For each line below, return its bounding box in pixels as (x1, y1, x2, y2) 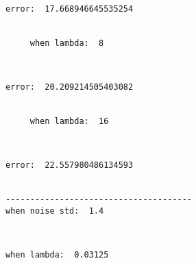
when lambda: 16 (29, 116, 109, 127)
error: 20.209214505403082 (5, 82, 134, 92)
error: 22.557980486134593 (5, 160, 134, 171)
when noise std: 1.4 (5, 206, 104, 216)
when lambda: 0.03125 (5, 250, 109, 260)
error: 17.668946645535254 (5, 4, 134, 14)
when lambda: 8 (29, 38, 104, 48)
